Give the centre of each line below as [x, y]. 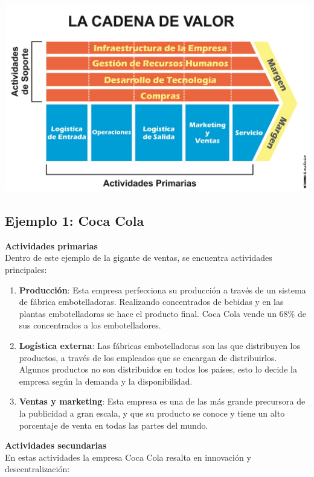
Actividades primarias [51, 245]
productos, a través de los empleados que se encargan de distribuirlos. [148, 357]
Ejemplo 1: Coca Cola [75, 221]
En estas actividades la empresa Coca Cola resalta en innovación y [128, 457]
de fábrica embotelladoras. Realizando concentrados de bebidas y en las [151, 302]
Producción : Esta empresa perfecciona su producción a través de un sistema [162, 290]
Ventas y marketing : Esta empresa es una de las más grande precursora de [162, 401]
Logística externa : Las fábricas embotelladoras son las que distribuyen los [160, 346]
